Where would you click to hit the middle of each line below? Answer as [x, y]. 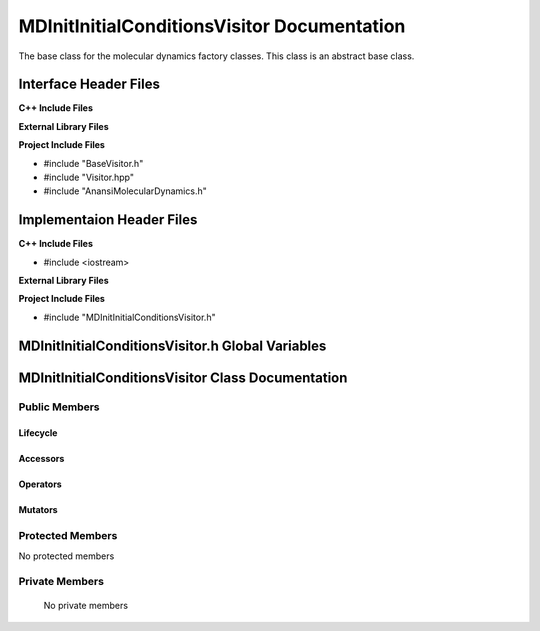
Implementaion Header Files [108, 220]
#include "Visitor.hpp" [89, 177]
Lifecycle [38, 433]
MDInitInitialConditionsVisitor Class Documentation [183, 377]
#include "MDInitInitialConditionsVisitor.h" [129, 317]
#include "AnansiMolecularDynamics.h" [125, 191]
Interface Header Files [89, 84]
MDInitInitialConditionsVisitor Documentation [212, 26]
